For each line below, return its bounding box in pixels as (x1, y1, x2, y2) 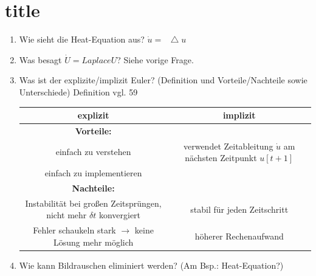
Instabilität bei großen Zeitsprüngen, (25, 196, 162, 209)
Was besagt (19, 53, 62, 66)
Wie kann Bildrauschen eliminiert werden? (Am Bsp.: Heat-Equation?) (19, 258, 284, 271)
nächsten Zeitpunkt (185, 151, 257, 164)
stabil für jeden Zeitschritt (190, 202, 289, 215)
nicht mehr (46, 209, 87, 221)
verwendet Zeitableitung (183, 139, 273, 152)
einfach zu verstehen (55, 145, 131, 158)
